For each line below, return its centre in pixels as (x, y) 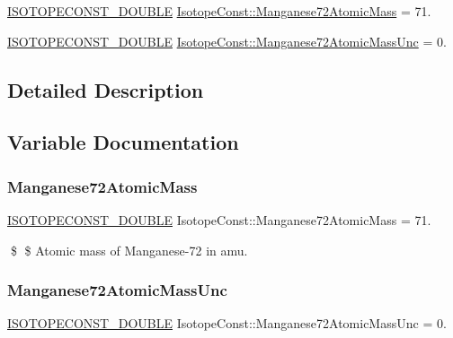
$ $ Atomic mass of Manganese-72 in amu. (129, 250)
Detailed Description (106, 89)
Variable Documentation (123, 142)
